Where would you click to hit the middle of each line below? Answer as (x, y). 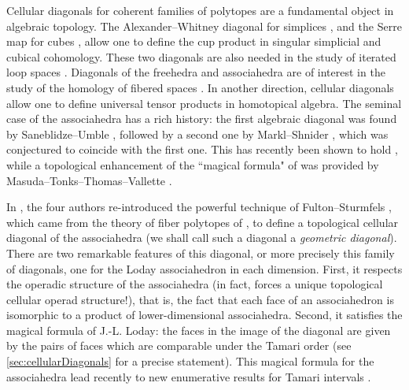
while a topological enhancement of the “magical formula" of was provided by (193, 164)
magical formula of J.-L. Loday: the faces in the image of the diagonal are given (199, 330)
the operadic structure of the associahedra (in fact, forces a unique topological (195, 284)
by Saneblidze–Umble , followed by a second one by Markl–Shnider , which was (197, 134)
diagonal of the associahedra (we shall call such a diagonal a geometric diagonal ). (202, 238)
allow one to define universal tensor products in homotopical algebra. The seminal (204, 103)
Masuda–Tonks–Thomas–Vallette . (89, 180)
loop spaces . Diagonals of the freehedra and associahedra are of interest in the (196, 72)
